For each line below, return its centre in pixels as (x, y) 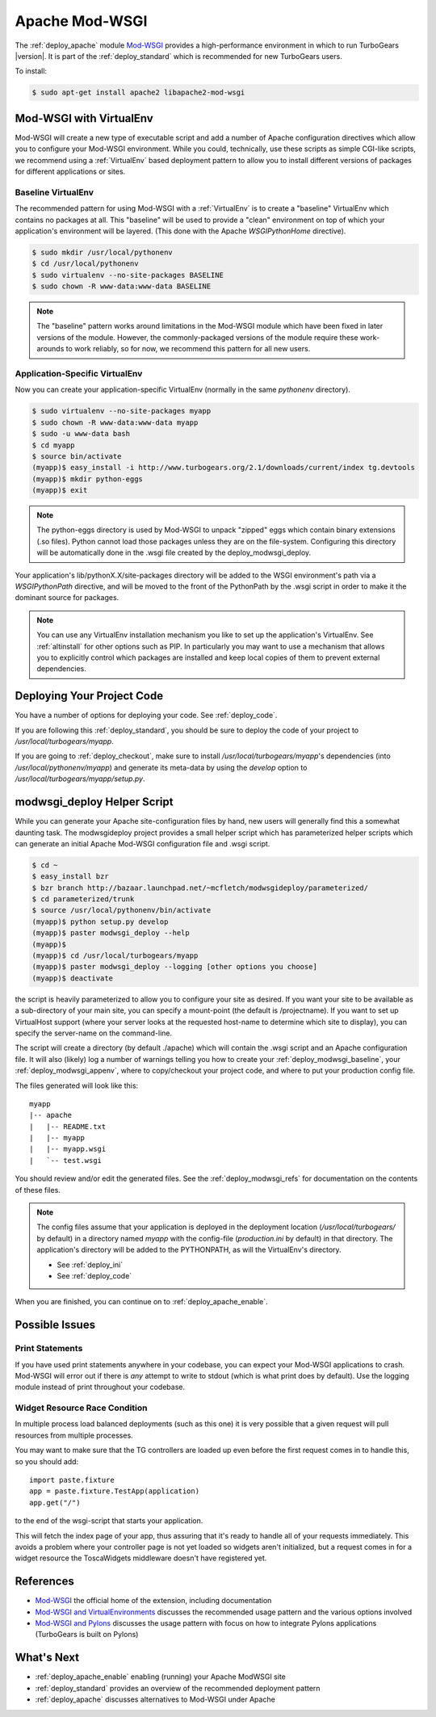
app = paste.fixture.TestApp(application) (115, 1491)
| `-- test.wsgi (66, 1160)
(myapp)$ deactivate (72, 978)
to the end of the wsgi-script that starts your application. (109, 1521)
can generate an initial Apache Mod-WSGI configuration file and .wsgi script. (143, 843)
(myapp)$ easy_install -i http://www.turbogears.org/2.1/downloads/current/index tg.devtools (224, 468)
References (44, 1582)
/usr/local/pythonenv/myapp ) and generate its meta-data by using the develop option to (161, 767)
